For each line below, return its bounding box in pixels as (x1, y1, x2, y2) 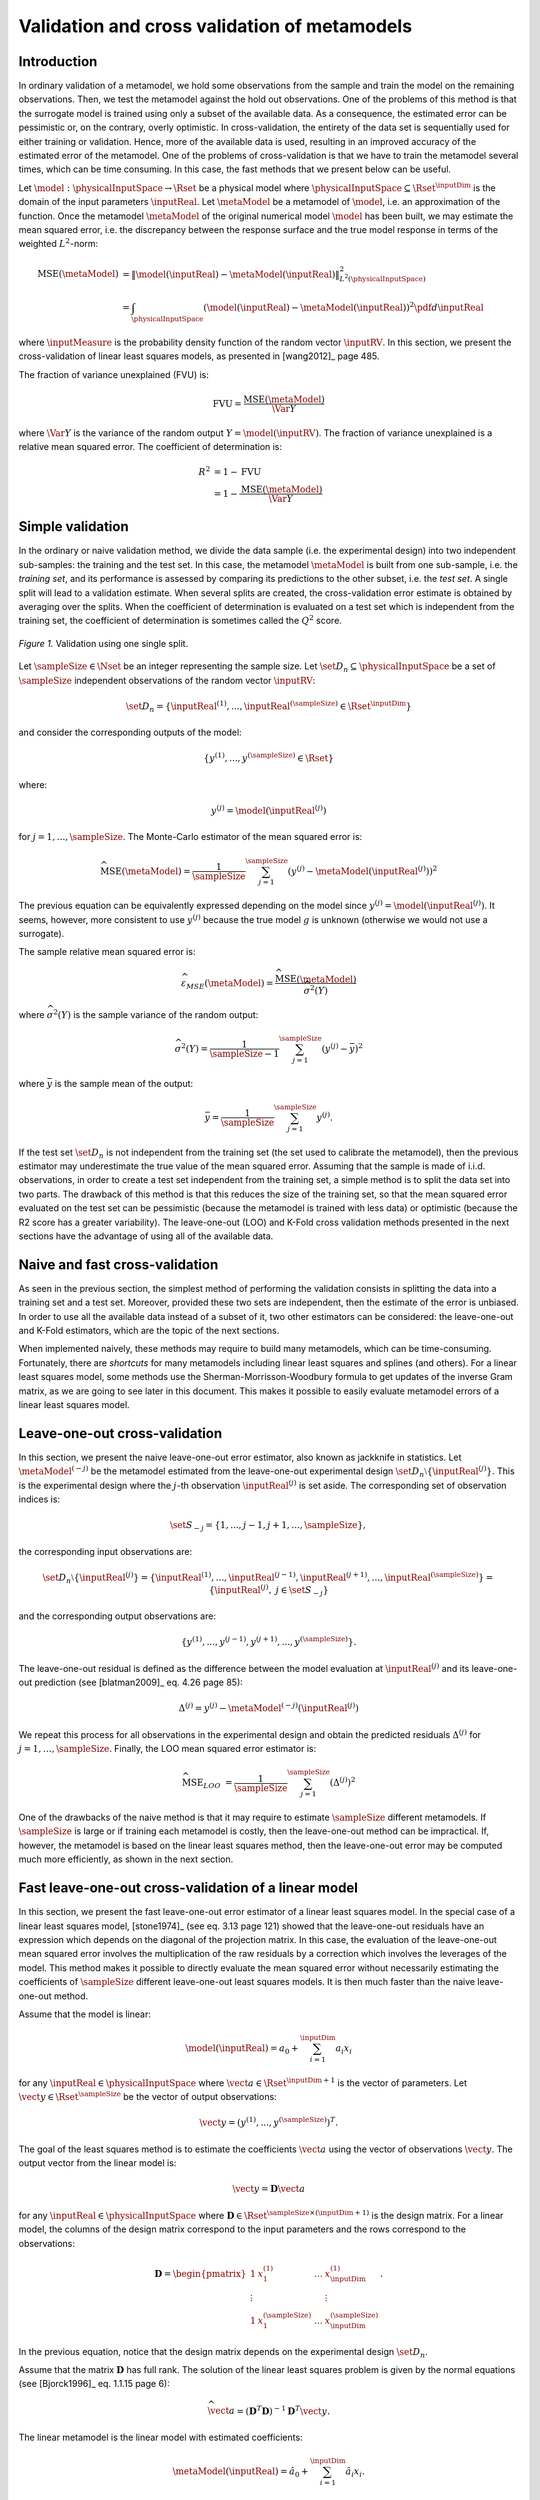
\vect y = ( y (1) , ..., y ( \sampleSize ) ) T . (199, 2115, 339, 2129)
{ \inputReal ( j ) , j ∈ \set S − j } (208, 1583, 329, 1598)
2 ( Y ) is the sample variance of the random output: (53, 1008, 259, 1020)
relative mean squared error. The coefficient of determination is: (18, 441, 283, 453)
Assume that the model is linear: (18, 2008, 152, 2020)
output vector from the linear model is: (18, 2157, 177, 2169)
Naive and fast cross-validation (18, 1256, 219, 1273)
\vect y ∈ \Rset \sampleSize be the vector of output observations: (18, 2090, 277, 2103)
